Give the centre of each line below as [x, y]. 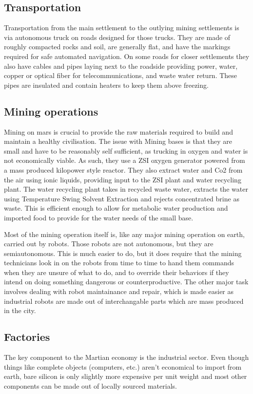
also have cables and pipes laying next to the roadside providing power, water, [121, 66]
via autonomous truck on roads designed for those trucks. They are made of [117, 37]
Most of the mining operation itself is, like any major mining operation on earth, [124, 234]
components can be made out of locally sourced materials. [90, 385]
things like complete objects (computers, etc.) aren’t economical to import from [123, 366]
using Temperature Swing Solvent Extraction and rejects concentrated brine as [122, 198]
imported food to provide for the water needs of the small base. [99, 217]
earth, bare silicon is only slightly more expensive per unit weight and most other [126, 376]
